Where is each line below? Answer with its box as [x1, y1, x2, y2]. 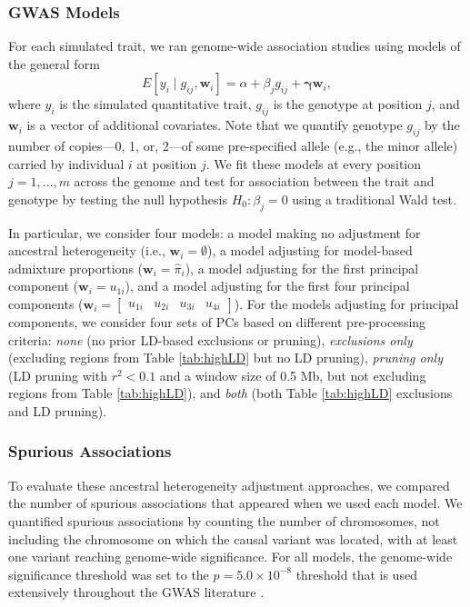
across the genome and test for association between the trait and [74, 172, 435, 191]
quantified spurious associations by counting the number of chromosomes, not [8, 511, 440, 530]
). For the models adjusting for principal [234, 294, 459, 313]
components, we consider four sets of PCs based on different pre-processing [8, 312, 426, 331]
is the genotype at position [273, 95, 423, 114]
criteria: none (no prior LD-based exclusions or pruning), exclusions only [8, 330, 413, 349]
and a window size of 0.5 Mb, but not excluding [159, 365, 426, 384]
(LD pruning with [8, 365, 107, 384]
